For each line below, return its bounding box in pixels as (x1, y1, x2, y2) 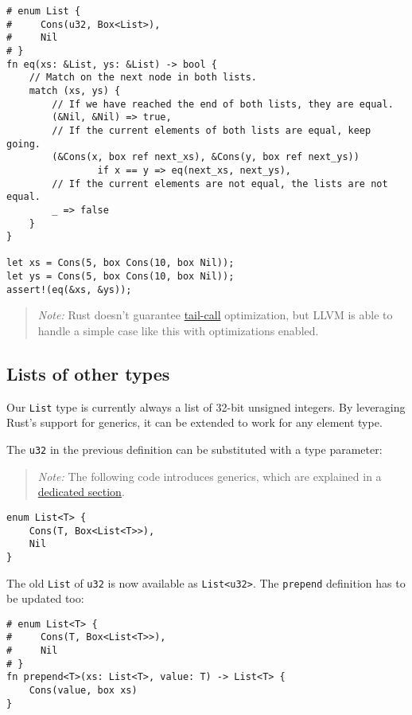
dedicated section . (37, 483, 125, 500)
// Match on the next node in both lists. (29, 72, 257, 84)
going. (6, 138, 41, 150)
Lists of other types (6, 361, 170, 386)
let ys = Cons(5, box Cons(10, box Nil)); (6, 271, 235, 283)
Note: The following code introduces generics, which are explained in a (37, 467, 382, 484)
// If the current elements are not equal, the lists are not (52, 178, 388, 189)
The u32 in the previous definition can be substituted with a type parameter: (6, 441, 383, 458)
